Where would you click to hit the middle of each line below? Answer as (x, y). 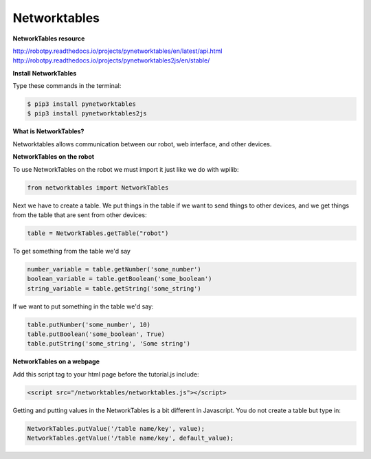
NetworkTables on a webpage (56, 361)
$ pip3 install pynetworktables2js (87, 114)
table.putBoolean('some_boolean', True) (96, 334)
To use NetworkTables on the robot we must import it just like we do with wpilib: (126, 169)
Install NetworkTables (45, 73)
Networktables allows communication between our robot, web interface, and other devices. (142, 144)
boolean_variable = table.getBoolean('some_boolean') (120, 279)
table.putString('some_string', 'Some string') (109, 344)
